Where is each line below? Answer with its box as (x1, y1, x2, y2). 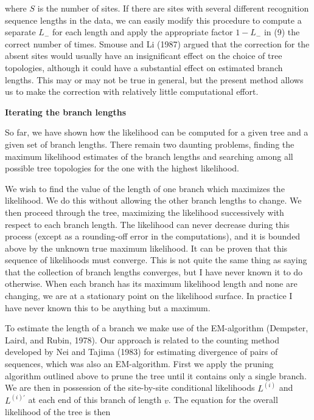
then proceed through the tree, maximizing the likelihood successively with (5, 205, 284, 218)
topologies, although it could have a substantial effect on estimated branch (5, 61, 283, 74)
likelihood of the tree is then (5, 405, 111, 418)
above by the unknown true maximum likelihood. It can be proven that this (5, 241, 288, 254)
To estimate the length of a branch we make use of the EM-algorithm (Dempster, (5, 322, 309, 334)
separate (5, 26, 36, 38)
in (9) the (263, 26, 300, 38)
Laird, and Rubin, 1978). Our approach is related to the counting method (5, 333, 280, 346)
